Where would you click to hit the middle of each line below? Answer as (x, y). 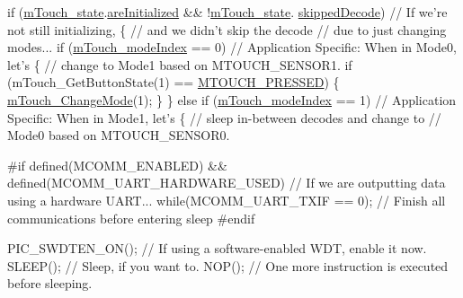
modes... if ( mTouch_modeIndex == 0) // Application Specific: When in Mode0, (232, 47)
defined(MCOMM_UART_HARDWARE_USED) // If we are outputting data (227, 183)
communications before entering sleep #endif (131, 218)
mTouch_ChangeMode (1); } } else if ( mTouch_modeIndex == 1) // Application (232, 99)
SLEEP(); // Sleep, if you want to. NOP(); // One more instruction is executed (228, 265)
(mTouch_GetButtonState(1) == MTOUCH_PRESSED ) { (174, 82)
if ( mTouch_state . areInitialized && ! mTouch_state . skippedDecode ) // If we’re (227, 12)
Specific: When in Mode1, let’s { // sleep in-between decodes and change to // (224, 117)
